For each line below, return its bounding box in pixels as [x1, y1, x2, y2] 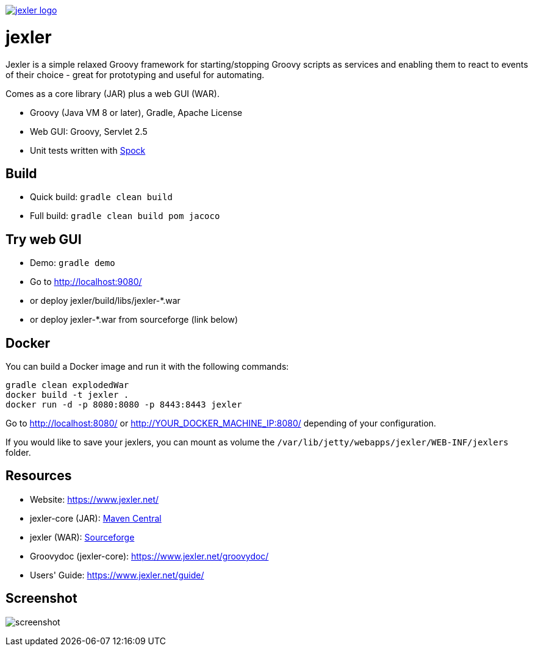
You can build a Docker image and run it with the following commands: [5, 361, 289, 372]
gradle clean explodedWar [5, 380, 129, 390]
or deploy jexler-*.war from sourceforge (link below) [30, 314, 238, 325]
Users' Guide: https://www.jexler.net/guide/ [30, 569, 204, 580]
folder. [5, 447, 31, 458]
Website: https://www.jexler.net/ [30, 494, 159, 505]
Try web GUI [5, 231, 82, 247]
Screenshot [5, 591, 77, 606]
